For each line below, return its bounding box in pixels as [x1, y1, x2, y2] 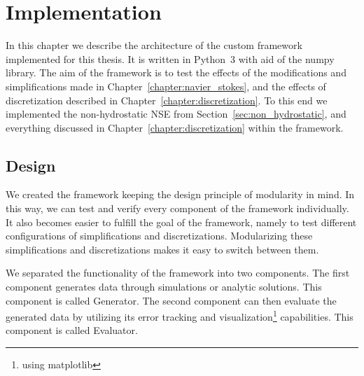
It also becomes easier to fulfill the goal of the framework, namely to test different [6, 214, 357, 229]
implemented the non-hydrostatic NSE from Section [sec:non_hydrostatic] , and [6, 106, 346, 121]
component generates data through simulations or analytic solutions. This [6, 279, 322, 294]
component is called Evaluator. [6, 323, 138, 337]
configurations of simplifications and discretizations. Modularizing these [6, 228, 313, 243]
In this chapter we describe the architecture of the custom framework [6, 38, 302, 53]
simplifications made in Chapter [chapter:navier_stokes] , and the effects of [6, 78, 326, 93]
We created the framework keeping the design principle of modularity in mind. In [6, 187, 355, 202]
